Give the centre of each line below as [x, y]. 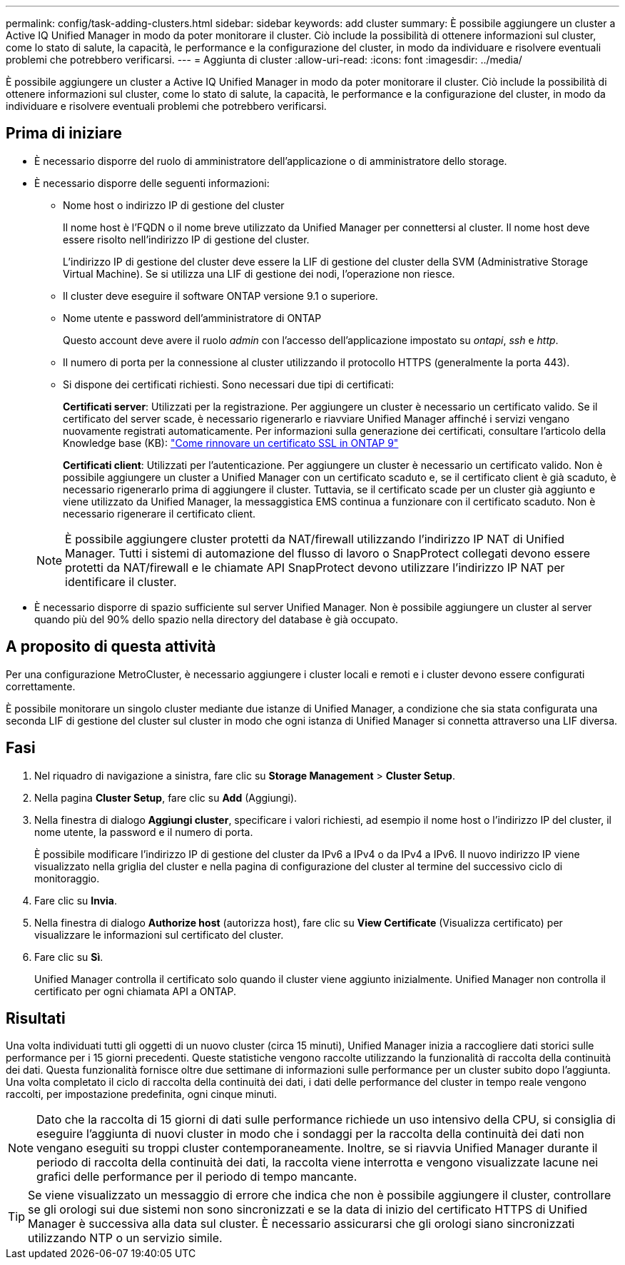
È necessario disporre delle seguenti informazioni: [152, 183]
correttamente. [41, 686]
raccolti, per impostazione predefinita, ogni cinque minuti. [142, 1094]
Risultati [36, 1018]
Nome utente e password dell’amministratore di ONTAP [192, 318]
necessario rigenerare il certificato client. [159, 513]
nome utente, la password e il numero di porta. [144, 832]
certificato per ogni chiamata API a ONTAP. [135, 991]
